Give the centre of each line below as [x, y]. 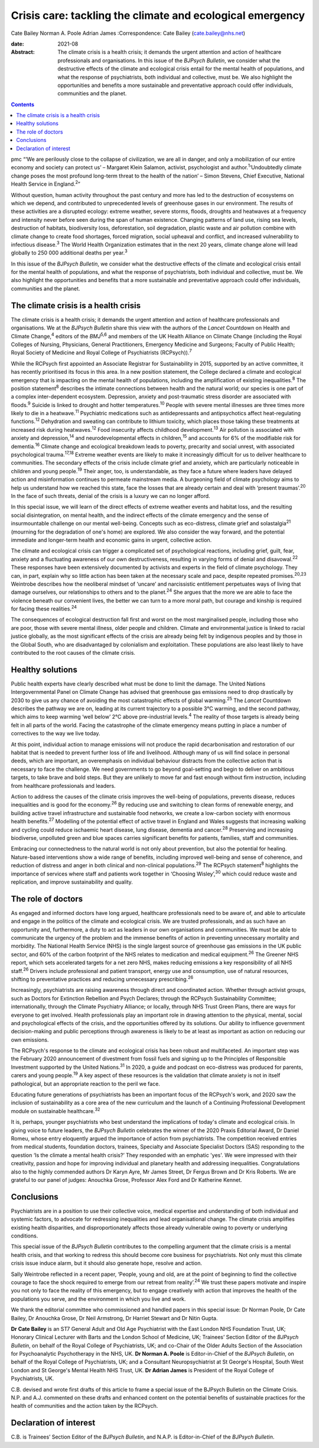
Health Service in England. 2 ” [46, 183]
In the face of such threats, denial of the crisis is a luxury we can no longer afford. [110, 496]
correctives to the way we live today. [56, 733]
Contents [23, 104]
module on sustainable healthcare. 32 [56, 1111]
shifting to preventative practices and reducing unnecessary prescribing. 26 [102, 979]
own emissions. [30, 1040]
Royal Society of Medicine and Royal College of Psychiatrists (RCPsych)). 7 [101, 352]
